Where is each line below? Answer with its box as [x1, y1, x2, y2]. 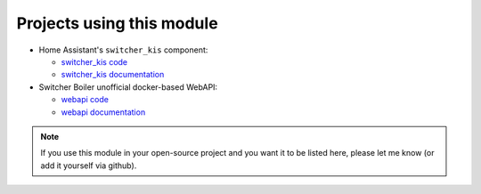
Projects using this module [16, 13, 218, 33]
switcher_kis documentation [61, 69, 165, 80]
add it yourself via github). [40, 160, 137, 171]
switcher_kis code [61, 56, 128, 67]
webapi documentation [61, 107, 146, 117]
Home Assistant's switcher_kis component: [38, 44, 208, 55]
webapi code [61, 94, 109, 105]
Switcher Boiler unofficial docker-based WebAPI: [38, 81, 218, 93]
